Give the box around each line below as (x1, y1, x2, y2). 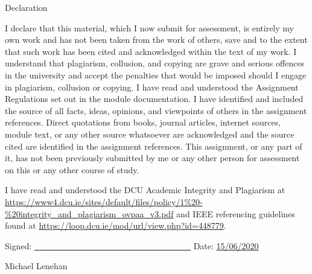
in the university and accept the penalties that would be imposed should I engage (5, 68, 307, 81)
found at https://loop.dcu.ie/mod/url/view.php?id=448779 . (5, 219, 226, 232)
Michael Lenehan (5, 260, 68, 272)
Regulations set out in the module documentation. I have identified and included (5, 92, 304, 105)
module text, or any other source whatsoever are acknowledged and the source (5, 127, 294, 140)
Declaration (5, 1, 48, 13)
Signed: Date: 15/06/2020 (5, 239, 259, 252)
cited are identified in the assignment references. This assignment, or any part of (5, 139, 302, 152)
